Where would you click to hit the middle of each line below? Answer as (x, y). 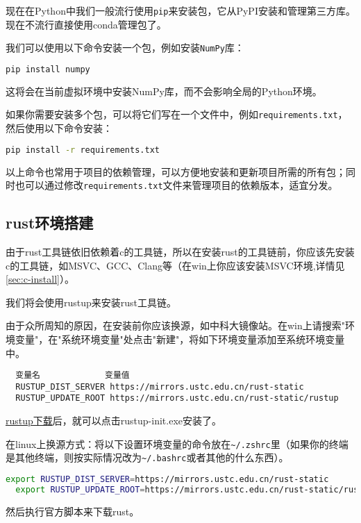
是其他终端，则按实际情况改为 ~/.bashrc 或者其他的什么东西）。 (147, 457)
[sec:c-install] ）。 (40, 279)
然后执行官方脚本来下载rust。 (73, 511)
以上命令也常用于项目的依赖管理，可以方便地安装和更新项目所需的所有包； (176, 171)
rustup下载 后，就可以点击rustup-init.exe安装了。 (114, 421)
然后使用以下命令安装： (59, 128)
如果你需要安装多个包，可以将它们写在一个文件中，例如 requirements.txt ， (177, 114)
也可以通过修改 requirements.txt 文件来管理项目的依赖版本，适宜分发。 (176, 185)
